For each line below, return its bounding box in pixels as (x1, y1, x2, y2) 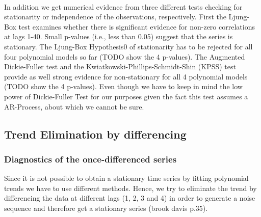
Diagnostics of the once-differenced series (4, 152, 177, 165)
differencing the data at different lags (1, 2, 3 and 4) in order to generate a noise (4, 193, 255, 203)
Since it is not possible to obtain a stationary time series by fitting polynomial (4, 173, 249, 183)
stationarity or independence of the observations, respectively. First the (4, 11, 226, 22)
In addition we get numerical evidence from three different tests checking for (4, 1, 243, 12)
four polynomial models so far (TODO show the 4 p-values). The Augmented (4, 51, 245, 62)
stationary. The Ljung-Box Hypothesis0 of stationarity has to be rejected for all (4, 41, 253, 51)
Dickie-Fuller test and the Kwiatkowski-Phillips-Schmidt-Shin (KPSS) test (4, 61, 236, 72)
